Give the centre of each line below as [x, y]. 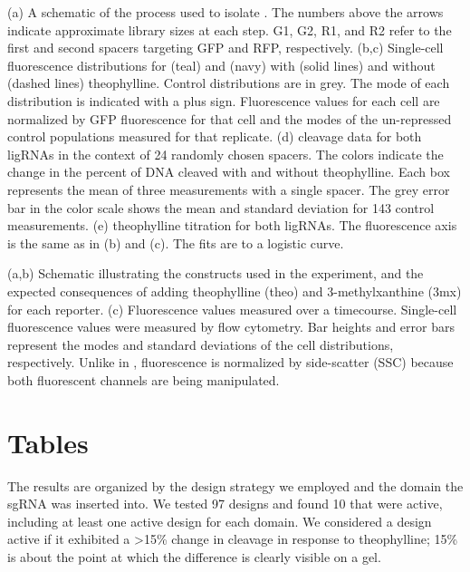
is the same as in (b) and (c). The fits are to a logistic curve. [176, 242]
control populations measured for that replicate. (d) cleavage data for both [215, 136]
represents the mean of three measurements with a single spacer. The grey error [229, 189]
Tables [48, 442]
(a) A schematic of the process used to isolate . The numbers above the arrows [225, 12]
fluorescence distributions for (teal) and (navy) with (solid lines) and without [221, 65]
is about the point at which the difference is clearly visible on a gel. [194, 556]
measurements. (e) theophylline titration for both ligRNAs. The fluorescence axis [232, 225]
